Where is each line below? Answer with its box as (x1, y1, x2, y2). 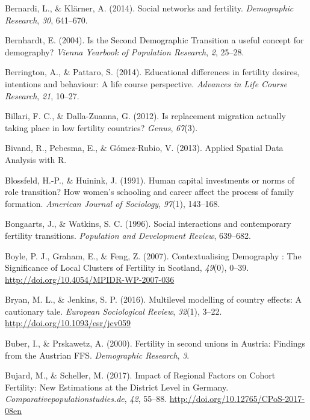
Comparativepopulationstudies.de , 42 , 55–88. (5, 392, 167, 405)
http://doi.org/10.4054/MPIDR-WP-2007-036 (5, 273, 175, 285)
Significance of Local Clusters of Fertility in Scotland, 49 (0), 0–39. (5, 261, 249, 274)
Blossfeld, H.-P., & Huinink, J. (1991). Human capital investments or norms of (5, 173, 294, 186)
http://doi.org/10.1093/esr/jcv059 (5, 317, 131, 329)
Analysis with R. (5, 153, 67, 165)
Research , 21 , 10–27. (5, 89, 79, 102)
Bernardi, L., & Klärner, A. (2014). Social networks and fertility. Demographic (5, 2, 294, 14)
